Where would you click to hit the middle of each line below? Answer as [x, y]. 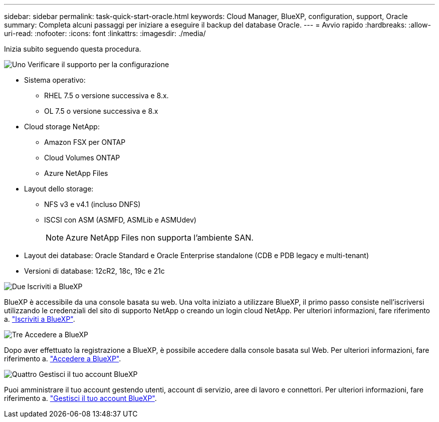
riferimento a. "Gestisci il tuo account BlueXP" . [80, 398]
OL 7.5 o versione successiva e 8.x [101, 111]
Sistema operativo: [55, 80]
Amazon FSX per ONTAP [85, 142]
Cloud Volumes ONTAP [82, 158]
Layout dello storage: [59, 189]
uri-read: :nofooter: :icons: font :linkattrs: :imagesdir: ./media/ [105, 33]
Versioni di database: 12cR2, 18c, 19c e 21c [94, 271]
